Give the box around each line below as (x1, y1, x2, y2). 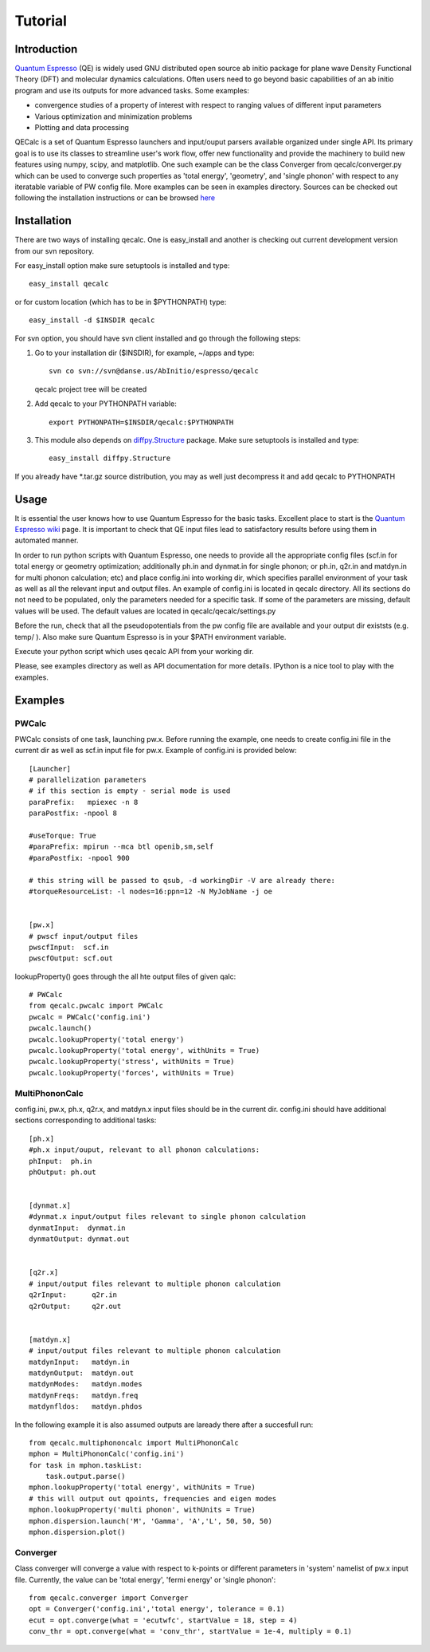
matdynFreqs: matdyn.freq (29, 1390, 139, 1400)
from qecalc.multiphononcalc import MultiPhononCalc (29, 1438, 239, 1447)
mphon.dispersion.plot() (29, 1528, 126, 1537)
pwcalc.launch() (29, 1023, 92, 1033)
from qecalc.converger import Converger (29, 1593, 189, 1603)
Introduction (14, 42, 78, 56)
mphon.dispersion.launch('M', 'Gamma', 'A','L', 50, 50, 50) (29, 1516, 272, 1525)
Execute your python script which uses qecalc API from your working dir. (14, 646, 254, 656)
